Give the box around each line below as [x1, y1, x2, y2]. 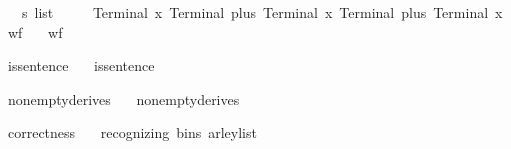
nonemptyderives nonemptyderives [7, 88, 240, 109]
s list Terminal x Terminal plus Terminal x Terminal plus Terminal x [21, 2, 503, 22]
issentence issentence [7, 55, 155, 76]
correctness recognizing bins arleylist [7, 122, 257, 143]
